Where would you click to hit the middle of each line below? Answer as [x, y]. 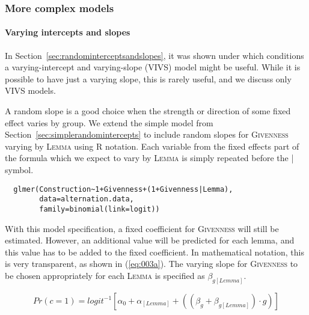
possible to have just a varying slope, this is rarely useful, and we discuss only [148, 78]
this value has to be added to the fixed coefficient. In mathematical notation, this [154, 252]
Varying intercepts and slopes [68, 32]
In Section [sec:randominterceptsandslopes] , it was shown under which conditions [154, 55]
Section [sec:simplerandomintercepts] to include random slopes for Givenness [147, 134]
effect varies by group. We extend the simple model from [109, 122]
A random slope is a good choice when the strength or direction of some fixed [148, 111]
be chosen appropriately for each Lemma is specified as [105, 275]
